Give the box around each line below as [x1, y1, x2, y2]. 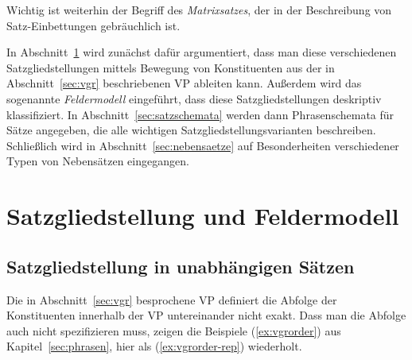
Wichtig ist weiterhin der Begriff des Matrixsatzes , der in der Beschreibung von [6, 2, 392, 17]
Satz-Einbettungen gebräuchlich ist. [6, 17, 181, 33]
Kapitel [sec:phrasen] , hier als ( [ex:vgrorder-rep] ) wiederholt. [6, 338, 302, 354]
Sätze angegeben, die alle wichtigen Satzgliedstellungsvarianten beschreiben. [6, 122, 376, 138]
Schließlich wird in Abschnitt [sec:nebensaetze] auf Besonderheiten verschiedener [6, 137, 399, 153]
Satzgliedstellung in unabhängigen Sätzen [6, 254, 355, 278]
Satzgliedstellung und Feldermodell [6, 199, 399, 232]
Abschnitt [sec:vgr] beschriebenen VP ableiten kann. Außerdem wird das [6, 75, 362, 91]
